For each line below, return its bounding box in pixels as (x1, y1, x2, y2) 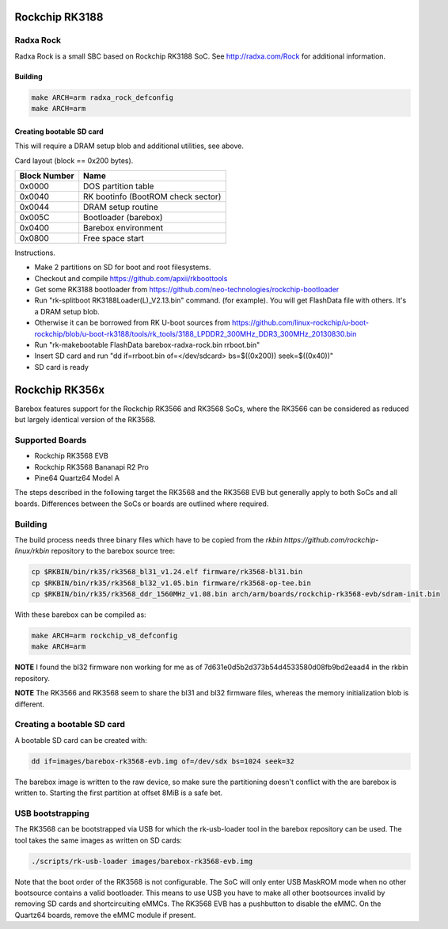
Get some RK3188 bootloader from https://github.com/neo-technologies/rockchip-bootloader (34, 285, 340, 295)
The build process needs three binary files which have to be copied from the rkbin (14, 535, 283, 544)
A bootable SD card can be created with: (14, 735, 148, 744)
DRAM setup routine (83, 201, 158, 212)
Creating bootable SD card (14, 127, 104, 136)
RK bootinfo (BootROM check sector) (83, 191, 222, 202)
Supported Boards (14, 434, 87, 445)
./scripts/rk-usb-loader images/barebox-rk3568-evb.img (31, 856, 253, 866)
